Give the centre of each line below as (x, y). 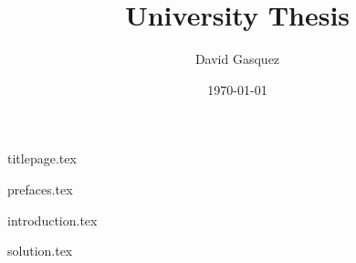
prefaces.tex (40, 189)
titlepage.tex (42, 158)
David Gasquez (237, 59)
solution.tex (40, 251)
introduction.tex (52, 220)
